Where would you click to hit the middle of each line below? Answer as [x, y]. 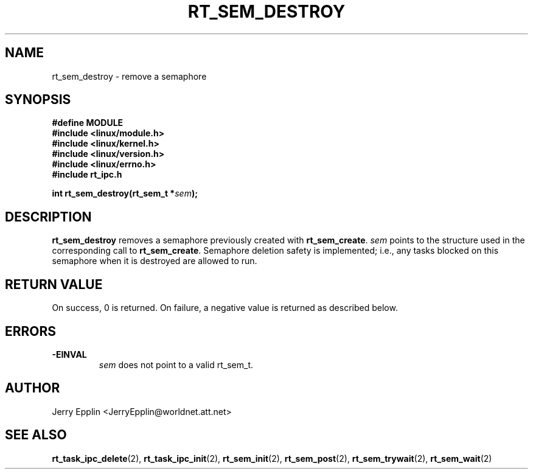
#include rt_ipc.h [87, 175]
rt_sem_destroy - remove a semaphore [129, 76]
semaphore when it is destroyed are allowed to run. [155, 261]
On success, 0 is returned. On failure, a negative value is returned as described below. [225, 308]
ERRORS [31, 331]
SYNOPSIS [38, 100]
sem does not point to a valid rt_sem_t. [176, 364]
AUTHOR [33, 388]
